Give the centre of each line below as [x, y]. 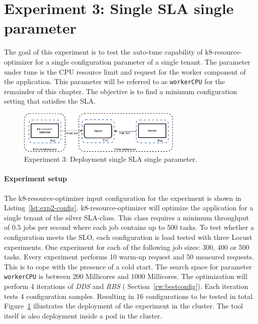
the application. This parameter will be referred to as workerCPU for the [114, 81]
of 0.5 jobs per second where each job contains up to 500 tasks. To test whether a [129, 227]
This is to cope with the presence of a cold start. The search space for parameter [128, 266]
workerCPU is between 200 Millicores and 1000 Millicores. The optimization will [126, 276]
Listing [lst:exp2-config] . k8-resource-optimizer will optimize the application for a [129, 208]
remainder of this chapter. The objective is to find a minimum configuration [121, 91]
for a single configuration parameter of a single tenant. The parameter [143, 61]
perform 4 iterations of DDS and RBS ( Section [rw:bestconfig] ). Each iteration [126, 286]
